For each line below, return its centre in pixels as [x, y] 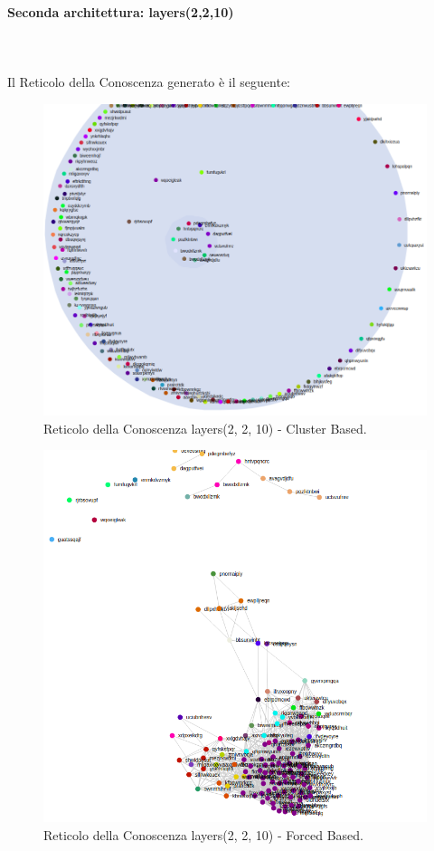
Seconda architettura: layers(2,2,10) [121, 11]
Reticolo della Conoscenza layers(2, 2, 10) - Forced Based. [203, 834]
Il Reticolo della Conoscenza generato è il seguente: [149, 81]
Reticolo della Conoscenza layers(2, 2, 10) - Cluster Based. [205, 428]
